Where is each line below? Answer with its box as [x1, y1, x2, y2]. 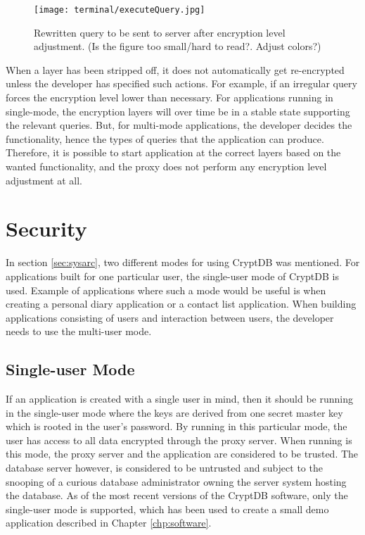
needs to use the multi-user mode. [6, 324, 152, 339]
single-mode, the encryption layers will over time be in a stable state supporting [6, 103, 350, 118]
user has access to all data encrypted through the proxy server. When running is [6, 432, 352, 447]
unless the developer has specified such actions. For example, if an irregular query [6, 76, 357, 91]
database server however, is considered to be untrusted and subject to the [6, 460, 323, 475]
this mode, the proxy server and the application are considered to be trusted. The [6, 446, 359, 461]
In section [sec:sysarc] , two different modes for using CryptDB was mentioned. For [6, 255, 360, 270]
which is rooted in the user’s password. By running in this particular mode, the [6, 419, 347, 434]
